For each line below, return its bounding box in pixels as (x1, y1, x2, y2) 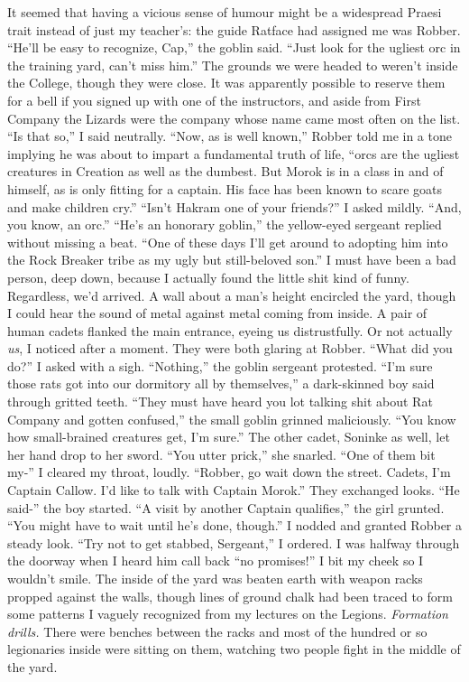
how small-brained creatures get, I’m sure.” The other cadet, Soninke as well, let (7, 427, 450, 446)
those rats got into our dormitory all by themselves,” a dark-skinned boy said (7, 374, 435, 393)
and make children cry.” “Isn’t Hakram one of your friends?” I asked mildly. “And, (7, 197, 462, 216)
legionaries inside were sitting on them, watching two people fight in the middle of (7, 640, 461, 659)
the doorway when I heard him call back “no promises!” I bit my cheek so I (7, 551, 424, 570)
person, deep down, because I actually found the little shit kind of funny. (7, 267, 409, 286)
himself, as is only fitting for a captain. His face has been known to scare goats (7, 179, 443, 198)
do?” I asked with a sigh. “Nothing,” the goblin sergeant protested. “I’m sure (7, 356, 433, 375)
